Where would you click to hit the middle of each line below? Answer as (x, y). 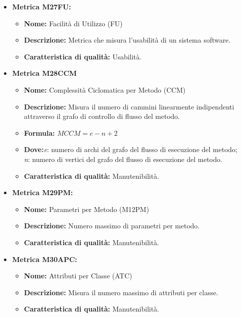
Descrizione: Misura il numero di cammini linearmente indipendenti (129, 106)
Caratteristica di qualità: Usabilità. (83, 56)
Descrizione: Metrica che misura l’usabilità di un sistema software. (127, 40)
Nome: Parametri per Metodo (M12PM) (87, 209)
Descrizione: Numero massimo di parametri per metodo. (112, 226)
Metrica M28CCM (45, 73)
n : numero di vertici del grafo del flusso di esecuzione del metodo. (123, 159)
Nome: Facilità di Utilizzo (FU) (73, 23)
